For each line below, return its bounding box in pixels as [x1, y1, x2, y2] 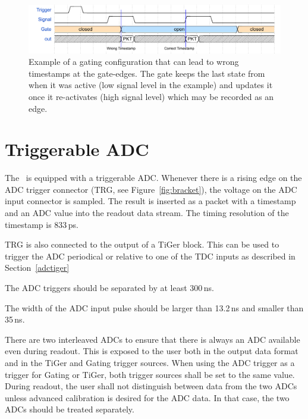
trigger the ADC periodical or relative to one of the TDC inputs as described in [5, 249, 296, 262]
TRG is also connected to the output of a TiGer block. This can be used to [5, 238, 279, 251]
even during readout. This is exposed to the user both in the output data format [5, 345, 298, 357]
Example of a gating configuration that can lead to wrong [29, 55, 239, 68]
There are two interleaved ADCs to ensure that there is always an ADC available [5, 333, 300, 345]
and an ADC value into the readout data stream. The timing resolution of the [5, 207, 289, 219]
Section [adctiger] [5, 261, 70, 274]
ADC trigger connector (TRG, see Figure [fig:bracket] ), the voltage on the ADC [5, 183, 297, 195]
